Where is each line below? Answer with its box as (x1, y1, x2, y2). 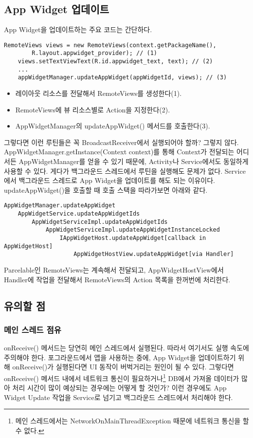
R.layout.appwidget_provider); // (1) (32, 50, 157, 57)
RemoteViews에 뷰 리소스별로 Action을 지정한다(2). (15, 104, 170, 114)
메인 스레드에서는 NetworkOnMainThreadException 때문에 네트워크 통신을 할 (15, 416, 249, 426)
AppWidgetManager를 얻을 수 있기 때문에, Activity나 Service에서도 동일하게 (18, 156, 249, 166)
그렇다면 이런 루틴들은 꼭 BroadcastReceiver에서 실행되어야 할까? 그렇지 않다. (4, 137, 239, 147)
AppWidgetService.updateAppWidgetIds (18, 210, 140, 218)
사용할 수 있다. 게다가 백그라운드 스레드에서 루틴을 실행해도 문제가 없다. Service (4, 165, 246, 176)
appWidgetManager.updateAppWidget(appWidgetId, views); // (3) (18, 74, 227, 81)
